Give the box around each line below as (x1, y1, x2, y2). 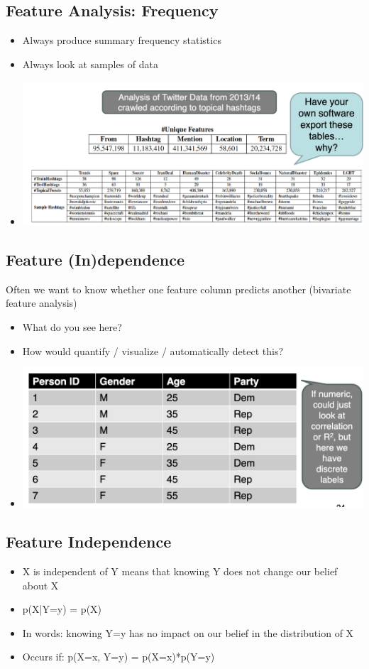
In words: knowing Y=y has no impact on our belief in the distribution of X (22, 625, 354, 640)
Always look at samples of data (22, 56, 158, 71)
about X (22, 577, 59, 592)
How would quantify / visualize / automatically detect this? (22, 343, 284, 358)
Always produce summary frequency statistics (22, 33, 221, 48)
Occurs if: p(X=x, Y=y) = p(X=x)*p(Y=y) (22, 649, 215, 664)
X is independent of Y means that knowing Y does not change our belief (22, 563, 338, 578)
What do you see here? (22, 319, 122, 334)
